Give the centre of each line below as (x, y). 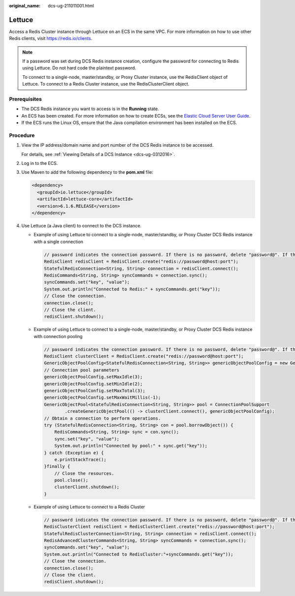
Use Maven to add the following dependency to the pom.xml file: (87, 172)
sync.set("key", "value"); (87, 439)
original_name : (25, 6)
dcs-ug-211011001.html (71, 6)
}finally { (57, 467)
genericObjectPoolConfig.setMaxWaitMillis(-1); (102, 398)
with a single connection (59, 242)
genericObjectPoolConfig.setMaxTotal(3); (95, 391)
